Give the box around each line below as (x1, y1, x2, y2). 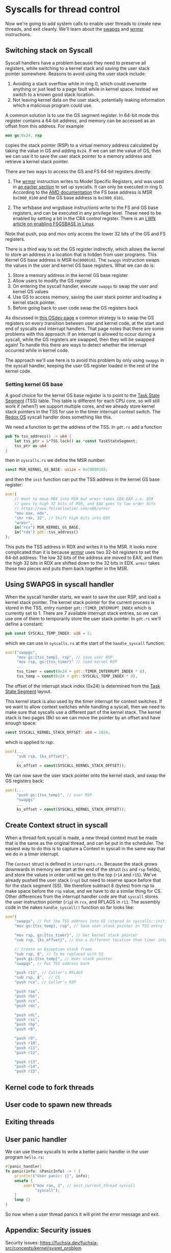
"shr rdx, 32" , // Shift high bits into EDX (14, 515, 110, 521)
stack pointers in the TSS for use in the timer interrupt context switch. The (5, 408, 161, 414)
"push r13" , (14, 1059, 40, 1064)
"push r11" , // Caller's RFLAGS (14, 970, 83, 976)
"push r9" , (14, 1036, 38, 1041)
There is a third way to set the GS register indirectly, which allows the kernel (5, 246, 165, 252)
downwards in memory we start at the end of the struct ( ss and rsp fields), (5, 866, 161, 872)
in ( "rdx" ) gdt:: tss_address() (14, 530, 79, 535)
